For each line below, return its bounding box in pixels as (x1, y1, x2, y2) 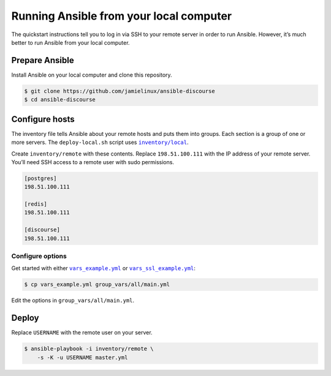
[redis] (24, 201, 47, 208)
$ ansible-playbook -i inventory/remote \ (24, 345, 154, 352)
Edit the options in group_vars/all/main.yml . (11, 297, 135, 304)
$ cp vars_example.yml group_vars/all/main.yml (24, 281, 170, 288)
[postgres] (24, 175, 57, 182)
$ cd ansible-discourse (24, 96, 96, 103)
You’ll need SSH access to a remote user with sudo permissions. (11, 158, 175, 165)
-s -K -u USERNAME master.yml (37, 354, 128, 361)
